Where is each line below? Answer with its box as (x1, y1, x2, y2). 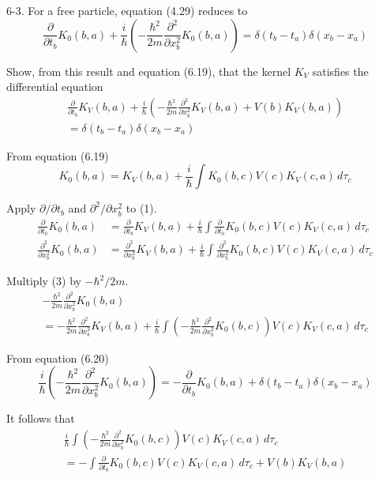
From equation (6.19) (6, 147, 109, 164)
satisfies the (312, 62, 369, 79)
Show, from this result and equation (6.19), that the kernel (6, 62, 291, 79)
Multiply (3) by (6, 273, 81, 289)
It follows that (6, 410, 75, 427)
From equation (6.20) (6, 349, 109, 366)
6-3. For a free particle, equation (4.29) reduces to (6, 2, 248, 18)
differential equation (6, 78, 103, 95)
